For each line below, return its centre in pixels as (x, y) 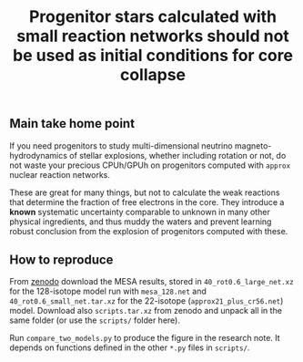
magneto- (253, 145)
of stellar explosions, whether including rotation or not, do (178, 155)
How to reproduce (61, 260)
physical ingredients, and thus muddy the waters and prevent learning (141, 222)
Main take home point (72, 124)
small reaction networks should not (153, 36)
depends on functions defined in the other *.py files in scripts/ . (130, 347)
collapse (153, 75)
